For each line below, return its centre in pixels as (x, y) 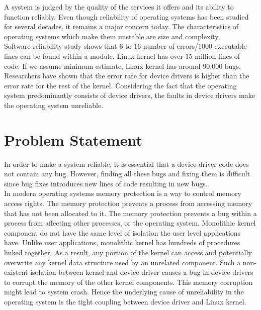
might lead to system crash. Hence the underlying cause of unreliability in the (124, 292)
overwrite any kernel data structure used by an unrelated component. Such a (122, 262)
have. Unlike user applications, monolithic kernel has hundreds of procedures (122, 242)
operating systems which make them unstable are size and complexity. (112, 36)
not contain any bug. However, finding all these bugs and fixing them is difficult (127, 174)
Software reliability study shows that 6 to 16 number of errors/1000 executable (125, 46)
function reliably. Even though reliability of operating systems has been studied (126, 16)
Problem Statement (73, 139)
